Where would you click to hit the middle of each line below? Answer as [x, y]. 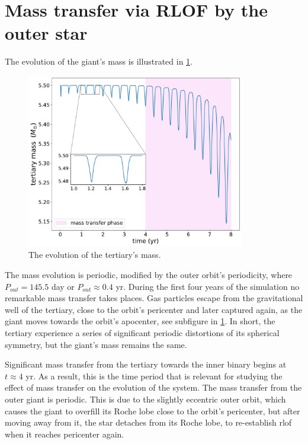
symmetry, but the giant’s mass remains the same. [96, 344]
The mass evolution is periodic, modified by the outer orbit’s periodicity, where [149, 274]
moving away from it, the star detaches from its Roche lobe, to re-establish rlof [148, 422]
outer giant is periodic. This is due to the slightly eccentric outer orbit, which [145, 399]
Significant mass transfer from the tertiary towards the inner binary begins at [146, 364]
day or [63, 286]
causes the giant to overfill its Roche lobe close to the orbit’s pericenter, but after [153, 411]
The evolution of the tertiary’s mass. [95, 255]
